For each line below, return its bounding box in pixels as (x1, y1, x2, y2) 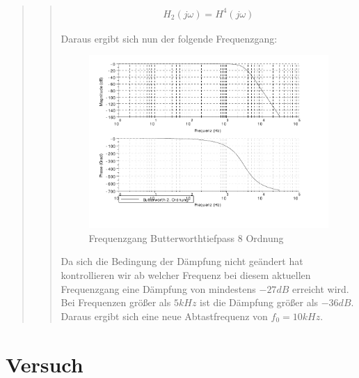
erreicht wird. (292, 281, 349, 296)
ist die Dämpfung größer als (200, 295, 319, 310)
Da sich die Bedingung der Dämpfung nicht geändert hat (61, 254, 303, 269)
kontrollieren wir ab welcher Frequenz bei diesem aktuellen (61, 268, 311, 282)
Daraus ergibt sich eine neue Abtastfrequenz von (61, 308, 268, 323)
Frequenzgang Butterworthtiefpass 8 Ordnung (88, 230, 284, 245)
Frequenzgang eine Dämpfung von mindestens (61, 281, 256, 296)
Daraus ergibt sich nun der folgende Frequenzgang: (61, 31, 278, 45)
